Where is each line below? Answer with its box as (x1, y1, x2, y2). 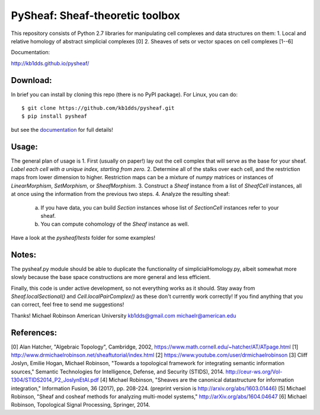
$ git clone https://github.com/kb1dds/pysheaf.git (21, 104, 175, 112)
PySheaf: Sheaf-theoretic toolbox (11, 9, 181, 22)
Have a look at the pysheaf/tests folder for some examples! (11, 234, 155, 241)
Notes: (11, 249, 37, 259)
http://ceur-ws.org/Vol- (225, 368, 283, 375)
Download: (11, 75, 52, 85)
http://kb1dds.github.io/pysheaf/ (11, 59, 89, 66)
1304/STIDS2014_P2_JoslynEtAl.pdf (11, 376, 99, 384)
